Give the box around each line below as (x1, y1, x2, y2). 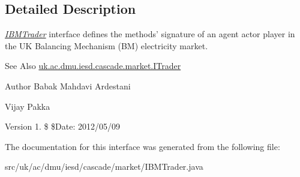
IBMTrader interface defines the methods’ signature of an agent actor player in (5, 28, 295, 40)
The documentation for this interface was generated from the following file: (5, 140, 280, 152)
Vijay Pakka (5, 100, 50, 112)
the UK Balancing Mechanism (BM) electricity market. (5, 39, 208, 52)
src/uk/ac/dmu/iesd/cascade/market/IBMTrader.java (5, 160, 203, 173)
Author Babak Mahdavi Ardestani (5, 79, 131, 92)
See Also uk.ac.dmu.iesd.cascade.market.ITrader (5, 59, 181, 72)
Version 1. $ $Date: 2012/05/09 (5, 120, 121, 133)
